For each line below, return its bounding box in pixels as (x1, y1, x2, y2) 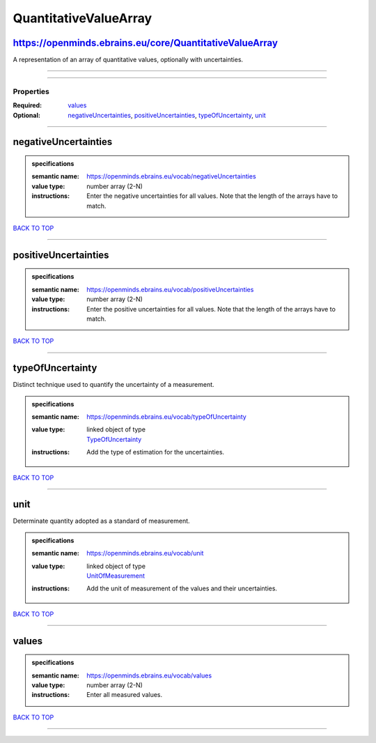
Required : (13, 101, 42, 109)
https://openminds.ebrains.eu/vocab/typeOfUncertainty (86, 413, 246, 421)
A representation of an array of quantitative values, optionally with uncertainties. (13, 56, 244, 64)
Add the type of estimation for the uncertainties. (86, 448, 225, 457)
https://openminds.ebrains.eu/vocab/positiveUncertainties (86, 285, 254, 293)
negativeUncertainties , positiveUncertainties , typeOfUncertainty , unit (68, 111, 266, 119)
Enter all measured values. (86, 691, 163, 699)
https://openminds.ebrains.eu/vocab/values (86, 671, 212, 680)
